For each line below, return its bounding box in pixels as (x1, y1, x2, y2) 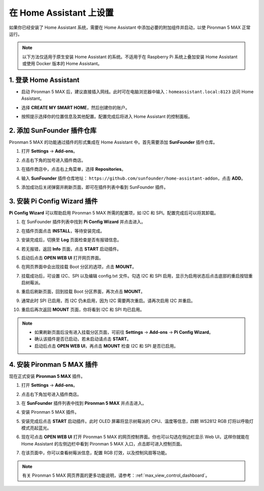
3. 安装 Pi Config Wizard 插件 (9, 197, 98, 205)
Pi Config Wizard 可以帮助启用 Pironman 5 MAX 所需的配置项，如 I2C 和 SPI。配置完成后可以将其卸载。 (9, 210, 219, 215)
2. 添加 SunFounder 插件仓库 (9, 126, 97, 135)
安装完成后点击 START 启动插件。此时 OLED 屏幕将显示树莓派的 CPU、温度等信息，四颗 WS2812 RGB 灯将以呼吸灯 (21, 418, 254, 424)
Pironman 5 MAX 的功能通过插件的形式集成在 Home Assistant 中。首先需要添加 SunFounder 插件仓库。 (9, 140, 218, 145)
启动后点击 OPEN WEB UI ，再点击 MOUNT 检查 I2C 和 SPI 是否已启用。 (34, 343, 178, 349)
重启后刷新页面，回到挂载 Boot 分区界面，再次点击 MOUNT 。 (21, 289, 145, 295)
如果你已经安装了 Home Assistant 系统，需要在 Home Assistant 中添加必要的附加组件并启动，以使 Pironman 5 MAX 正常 (9, 24, 251, 30)
